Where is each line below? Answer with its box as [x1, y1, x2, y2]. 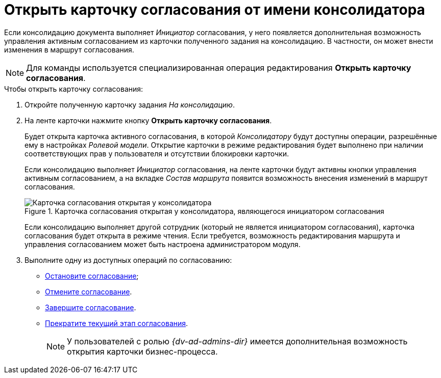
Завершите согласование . [45, 303, 136, 312]
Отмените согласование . [45, 287, 132, 296]
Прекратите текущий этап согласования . [45, 318, 188, 328]
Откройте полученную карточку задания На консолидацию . [24, 100, 235, 109]
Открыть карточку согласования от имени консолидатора [4, 1, 425, 18]
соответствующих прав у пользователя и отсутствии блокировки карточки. [24, 149, 289, 158]
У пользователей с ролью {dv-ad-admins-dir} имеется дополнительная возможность [67, 336, 408, 346]
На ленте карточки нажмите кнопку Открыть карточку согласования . [24, 116, 272, 125]
